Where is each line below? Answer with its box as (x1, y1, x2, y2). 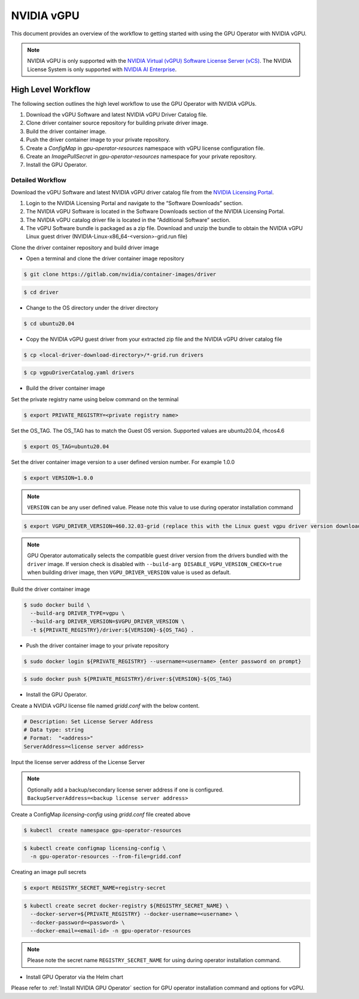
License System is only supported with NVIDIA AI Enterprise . (27, 66, 177, 73)
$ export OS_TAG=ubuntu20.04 (23, 443, 109, 450)
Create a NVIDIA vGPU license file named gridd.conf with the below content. (11, 702, 200, 709)
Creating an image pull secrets (11, 869, 87, 876)
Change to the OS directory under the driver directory (26, 304, 159, 311)
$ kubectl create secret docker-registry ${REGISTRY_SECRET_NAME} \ (23, 902, 229, 909)
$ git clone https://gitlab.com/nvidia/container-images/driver (23, 271, 217, 278)
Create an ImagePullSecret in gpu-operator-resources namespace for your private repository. (26, 152, 257, 160)
